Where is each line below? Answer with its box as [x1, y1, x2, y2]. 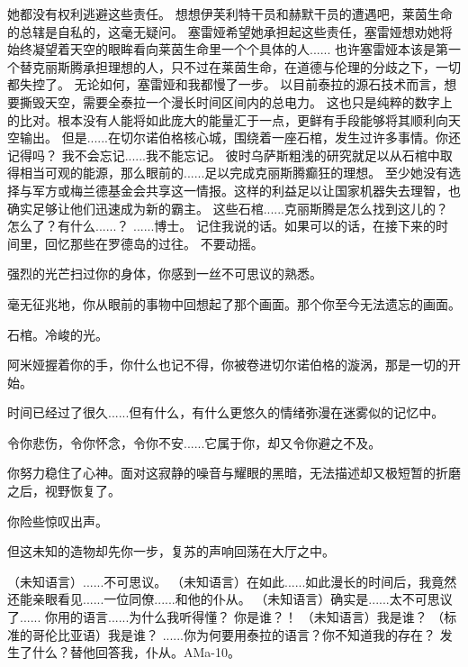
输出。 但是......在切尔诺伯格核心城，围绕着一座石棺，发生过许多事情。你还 [19, 128, 462, 147]
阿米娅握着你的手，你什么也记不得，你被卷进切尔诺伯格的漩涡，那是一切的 [7, 355, 448, 374]
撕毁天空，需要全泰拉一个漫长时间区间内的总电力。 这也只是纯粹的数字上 [19, 92, 453, 111]
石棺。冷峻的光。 [7, 324, 108, 343]
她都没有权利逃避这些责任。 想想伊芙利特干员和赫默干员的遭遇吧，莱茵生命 [7, 5, 453, 23]
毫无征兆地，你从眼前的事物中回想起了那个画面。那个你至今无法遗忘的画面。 [7, 294, 461, 313]
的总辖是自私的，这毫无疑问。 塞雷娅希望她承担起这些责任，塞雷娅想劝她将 [7, 22, 453, 41]
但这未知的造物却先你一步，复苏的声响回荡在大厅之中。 [7, 542, 335, 561]
